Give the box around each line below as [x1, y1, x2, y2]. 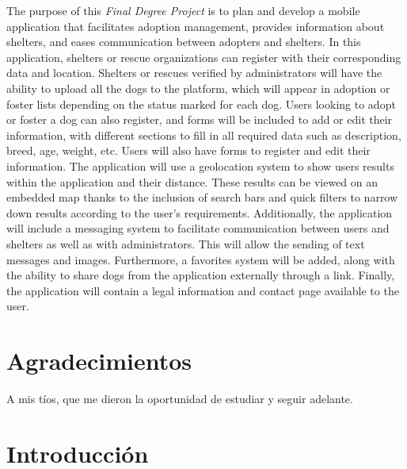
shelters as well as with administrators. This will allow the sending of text [6, 235, 365, 252]
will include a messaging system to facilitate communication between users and [6, 220, 390, 236]
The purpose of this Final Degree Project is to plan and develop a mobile [6, 2, 360, 18]
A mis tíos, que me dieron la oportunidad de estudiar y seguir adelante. [6, 390, 353, 406]
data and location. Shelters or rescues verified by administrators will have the [6, 64, 382, 81]
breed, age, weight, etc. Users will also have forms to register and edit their [6, 142, 371, 159]
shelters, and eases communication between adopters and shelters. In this [6, 33, 361, 50]
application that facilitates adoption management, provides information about [6, 17, 385, 34]
